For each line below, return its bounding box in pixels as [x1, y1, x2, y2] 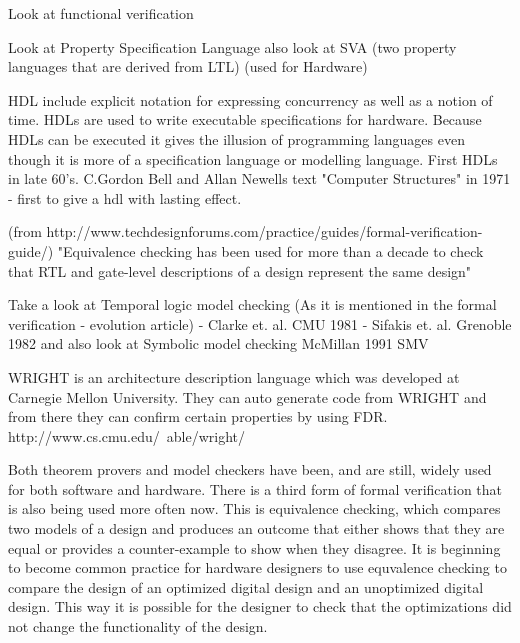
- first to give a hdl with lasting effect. [8, 187, 242, 208]
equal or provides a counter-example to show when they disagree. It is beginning [8, 537, 501, 558]
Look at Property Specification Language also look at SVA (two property [8, 36, 457, 57]
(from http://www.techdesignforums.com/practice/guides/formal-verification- [8, 221, 483, 242]
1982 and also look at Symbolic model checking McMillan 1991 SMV [8, 333, 429, 354]
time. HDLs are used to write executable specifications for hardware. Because [8, 109, 482, 130]
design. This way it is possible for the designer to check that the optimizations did [8, 596, 512, 617]
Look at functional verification [8, 3, 194, 23]
